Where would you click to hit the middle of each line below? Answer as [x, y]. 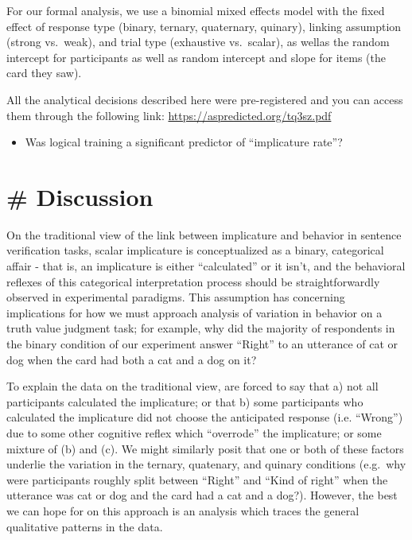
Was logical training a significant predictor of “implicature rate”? [184, 142]
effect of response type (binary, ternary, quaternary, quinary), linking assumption [204, 26]
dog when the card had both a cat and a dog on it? [132, 359]
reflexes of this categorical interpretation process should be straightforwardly [193, 281]
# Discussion [80, 196]
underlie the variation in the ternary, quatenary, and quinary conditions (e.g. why [206, 464]
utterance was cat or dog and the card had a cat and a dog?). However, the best [202, 495]
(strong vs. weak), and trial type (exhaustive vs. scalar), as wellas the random [198, 42]
